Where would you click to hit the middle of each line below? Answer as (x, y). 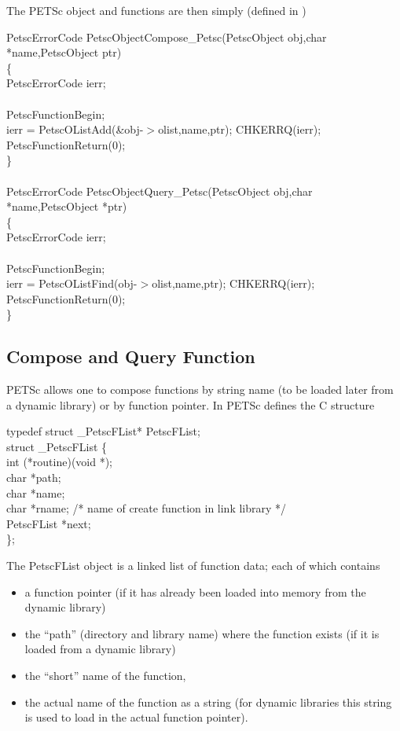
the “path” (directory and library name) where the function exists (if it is (202, 633)
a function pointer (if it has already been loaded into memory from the (195, 591)
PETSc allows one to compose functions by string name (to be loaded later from (200, 389)
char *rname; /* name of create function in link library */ (147, 508)
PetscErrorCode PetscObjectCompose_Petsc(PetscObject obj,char (167, 37)
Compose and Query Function (131, 356)
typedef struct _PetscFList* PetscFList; (103, 431)
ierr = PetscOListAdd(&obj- (75, 129)
